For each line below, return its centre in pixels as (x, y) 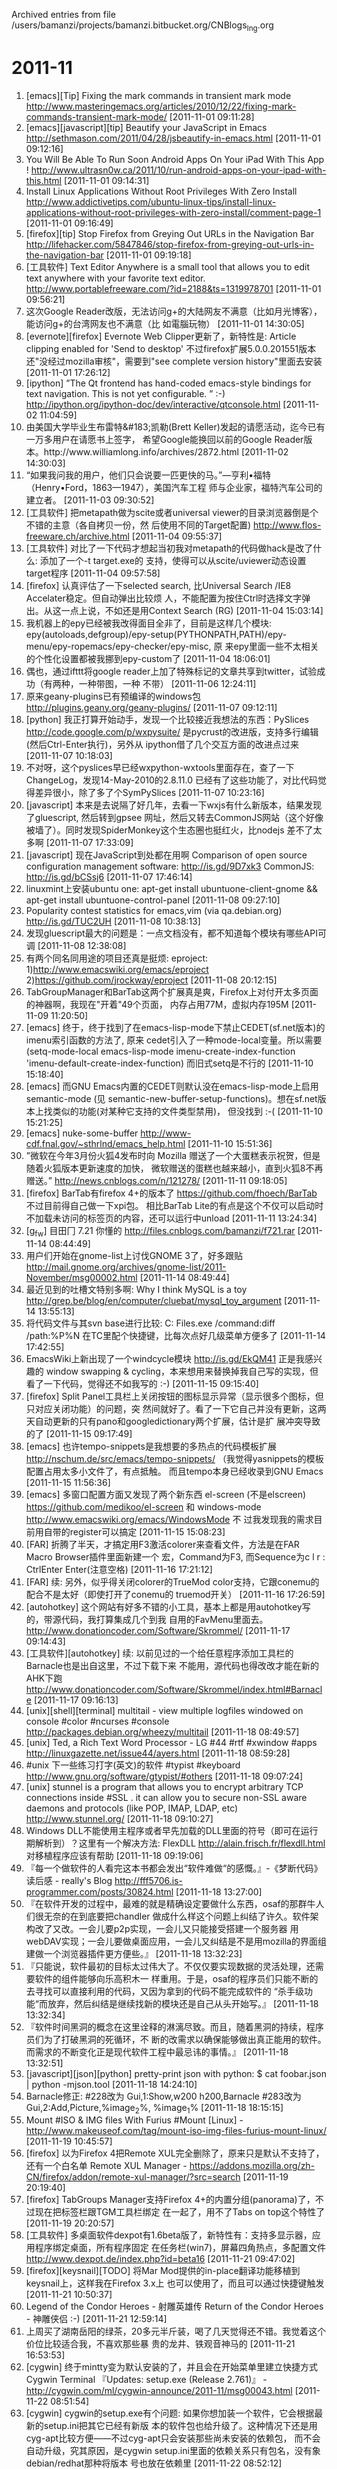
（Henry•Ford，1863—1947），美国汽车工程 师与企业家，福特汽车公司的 (174, 487)
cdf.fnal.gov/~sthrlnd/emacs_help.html (105, 1143)
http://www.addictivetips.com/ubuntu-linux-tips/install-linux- (151, 201)
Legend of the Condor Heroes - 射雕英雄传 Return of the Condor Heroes (174, 2306)
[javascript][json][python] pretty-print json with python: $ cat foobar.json (176, 2073)
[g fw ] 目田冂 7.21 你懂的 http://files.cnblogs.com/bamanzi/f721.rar (160, 1231)
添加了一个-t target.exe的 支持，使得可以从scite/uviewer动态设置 (173, 560)
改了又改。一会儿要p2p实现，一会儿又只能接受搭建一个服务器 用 (166, 1928)
